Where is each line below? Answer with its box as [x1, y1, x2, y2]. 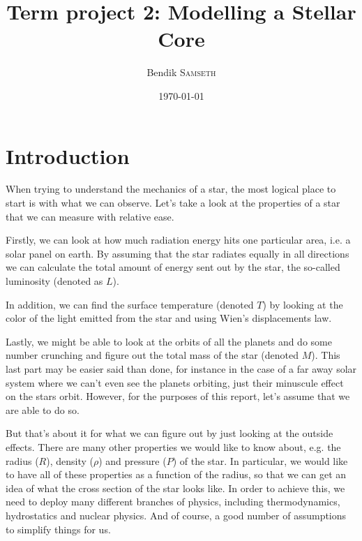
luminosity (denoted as [6, 274, 103, 288]
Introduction [6, 141, 130, 170]
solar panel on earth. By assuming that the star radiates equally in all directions [6, 246, 349, 260]
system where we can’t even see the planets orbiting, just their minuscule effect [6, 375, 344, 390]
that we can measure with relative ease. [6, 209, 174, 223]
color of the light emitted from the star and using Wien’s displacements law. [6, 311, 332, 325]
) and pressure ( [98, 453, 167, 468]
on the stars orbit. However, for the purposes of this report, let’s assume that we [6, 389, 350, 403]
